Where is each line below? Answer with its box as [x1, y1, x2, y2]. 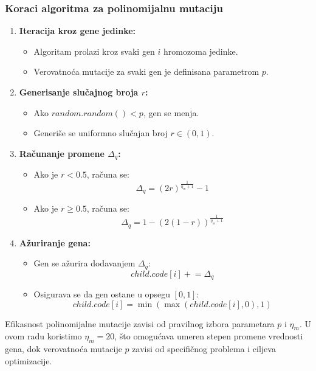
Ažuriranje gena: [19, 236, 91, 249]
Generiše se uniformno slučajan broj [33, 127, 168, 139]
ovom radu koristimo [5, 330, 82, 342]
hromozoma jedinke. [163, 44, 238, 57]
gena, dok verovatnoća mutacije [5, 342, 122, 355]
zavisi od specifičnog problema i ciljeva [132, 342, 276, 355]
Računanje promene [19, 147, 105, 159]
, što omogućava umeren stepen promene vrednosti [114, 330, 303, 342]
